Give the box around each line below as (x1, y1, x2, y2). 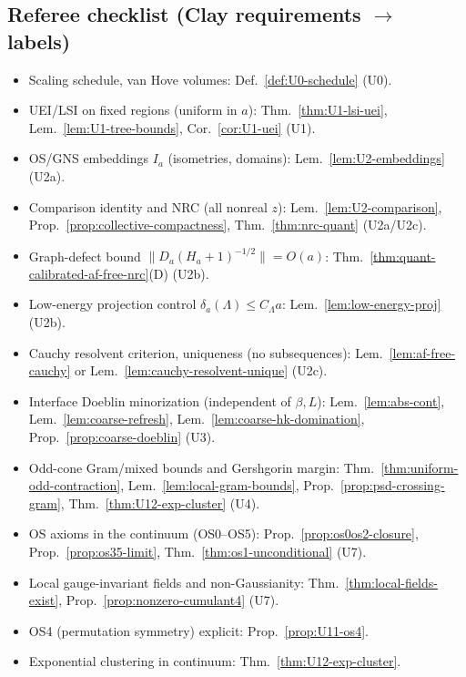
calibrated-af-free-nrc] (28, 263, 149, 282)
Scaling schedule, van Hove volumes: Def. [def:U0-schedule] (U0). (28, 69, 392, 88)
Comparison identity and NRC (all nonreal (28, 197, 268, 216)
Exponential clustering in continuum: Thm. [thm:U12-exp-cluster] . (28, 651, 401, 671)
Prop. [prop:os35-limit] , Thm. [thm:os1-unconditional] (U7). (28, 541, 367, 560)
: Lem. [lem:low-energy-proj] (282, 294, 441, 313)
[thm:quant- (370, 246, 436, 265)
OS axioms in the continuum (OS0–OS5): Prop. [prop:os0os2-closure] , (28, 524, 419, 543)
